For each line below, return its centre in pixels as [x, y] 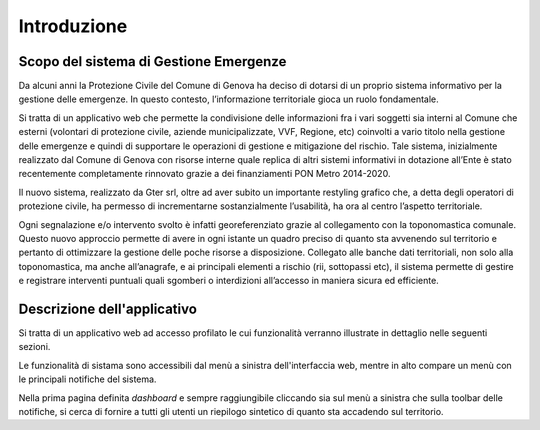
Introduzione [73, 26]
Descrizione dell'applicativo [107, 308]
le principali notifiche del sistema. [87, 379]
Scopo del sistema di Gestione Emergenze [152, 61]
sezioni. [34, 347]
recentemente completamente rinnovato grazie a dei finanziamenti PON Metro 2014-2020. [204, 174]
